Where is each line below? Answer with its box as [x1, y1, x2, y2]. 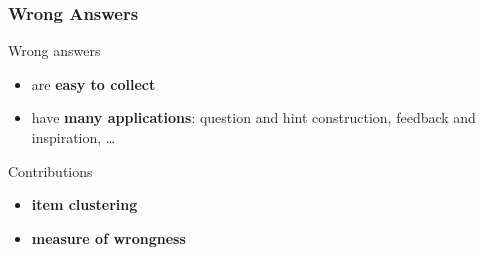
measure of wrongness [31, 227, 186, 248]
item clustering [31, 194, 138, 215]
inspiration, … [31, 127, 116, 147]
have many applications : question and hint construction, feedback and [31, 107, 476, 128]
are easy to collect [31, 73, 156, 94]
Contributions [8, 160, 93, 181]
